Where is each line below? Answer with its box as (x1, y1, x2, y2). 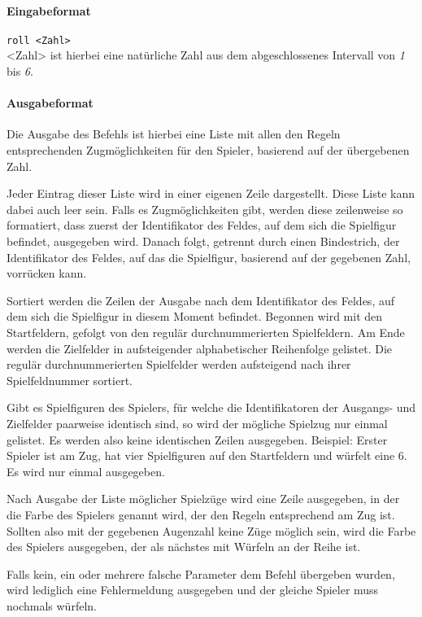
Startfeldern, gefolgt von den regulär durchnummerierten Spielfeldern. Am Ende (7, 323, 405, 340)
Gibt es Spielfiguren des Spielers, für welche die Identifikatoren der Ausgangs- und (7, 399, 416, 416)
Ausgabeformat (7, 94, 94, 112)
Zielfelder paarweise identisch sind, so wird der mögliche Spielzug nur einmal (7, 414, 388, 431)
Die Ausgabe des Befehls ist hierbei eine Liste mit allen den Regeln (7, 125, 341, 142)
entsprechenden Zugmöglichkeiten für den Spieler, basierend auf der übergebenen (7, 142, 410, 159)
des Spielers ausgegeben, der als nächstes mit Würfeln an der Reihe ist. (7, 538, 361, 555)
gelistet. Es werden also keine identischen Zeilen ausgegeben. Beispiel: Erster (7, 431, 388, 448)
